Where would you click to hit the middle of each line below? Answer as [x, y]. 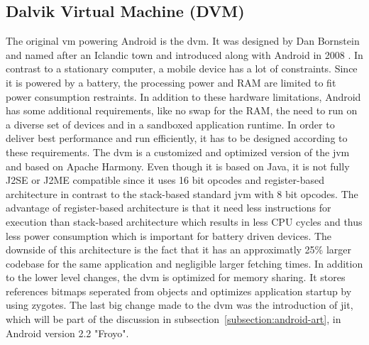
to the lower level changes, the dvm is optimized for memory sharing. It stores [176, 277]
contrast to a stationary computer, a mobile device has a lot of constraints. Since [182, 69]
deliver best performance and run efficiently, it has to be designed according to [177, 138]
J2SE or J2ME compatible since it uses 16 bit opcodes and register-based [165, 180]
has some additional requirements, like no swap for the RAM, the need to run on [182, 110]
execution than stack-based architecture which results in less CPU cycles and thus [184, 221]
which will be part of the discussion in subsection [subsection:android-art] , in [174, 319]
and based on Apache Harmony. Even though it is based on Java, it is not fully [178, 166]
